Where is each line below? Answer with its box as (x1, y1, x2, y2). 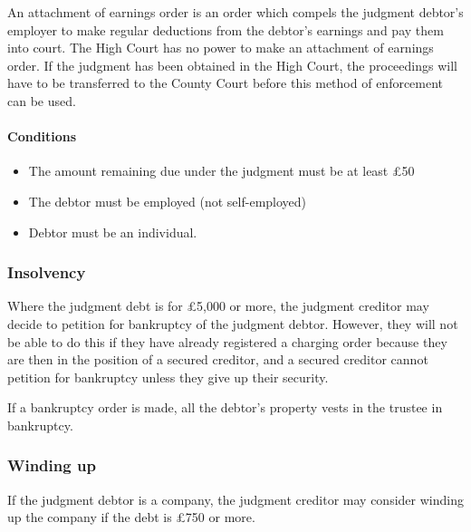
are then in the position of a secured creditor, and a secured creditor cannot (7, 350, 428, 369)
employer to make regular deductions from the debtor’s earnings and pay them (7, 20, 444, 39)
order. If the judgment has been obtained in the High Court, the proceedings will (7, 55, 457, 74)
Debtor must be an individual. (28, 222, 197, 241)
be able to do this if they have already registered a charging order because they (7, 332, 447, 351)
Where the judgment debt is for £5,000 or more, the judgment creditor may (7, 296, 429, 315)
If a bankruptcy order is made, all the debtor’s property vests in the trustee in (7, 398, 443, 417)
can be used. (7, 91, 76, 110)
